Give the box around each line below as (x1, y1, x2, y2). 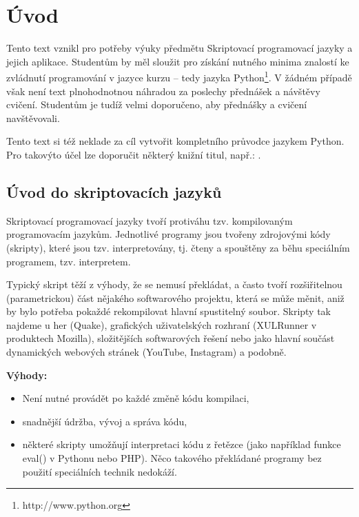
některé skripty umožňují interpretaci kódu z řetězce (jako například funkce (22, 437, 341, 452)
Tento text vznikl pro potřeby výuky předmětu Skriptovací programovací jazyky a (6, 41, 353, 55)
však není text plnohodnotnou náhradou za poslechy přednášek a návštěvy (6, 83, 320, 98)
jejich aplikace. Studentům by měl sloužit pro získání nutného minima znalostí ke (6, 54, 349, 68)
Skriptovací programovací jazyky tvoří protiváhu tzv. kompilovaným (6, 213, 293, 227)
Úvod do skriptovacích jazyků (6, 181, 222, 202)
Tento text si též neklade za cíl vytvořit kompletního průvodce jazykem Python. (6, 134, 345, 148)
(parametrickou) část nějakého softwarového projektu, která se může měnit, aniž (6, 290, 345, 305)
